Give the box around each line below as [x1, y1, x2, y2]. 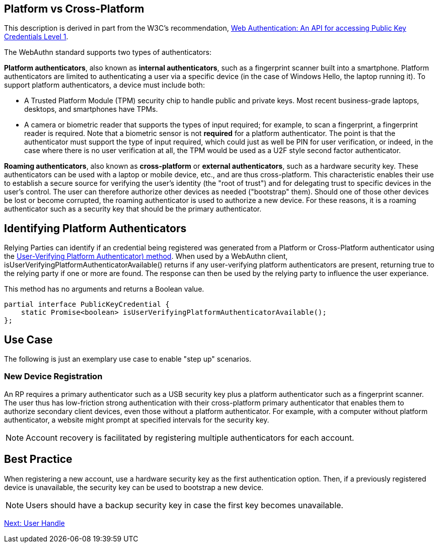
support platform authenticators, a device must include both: [4, 81, 205, 90]
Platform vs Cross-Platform [4, 3, 144, 15]
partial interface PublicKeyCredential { [4, 300, 170, 309]
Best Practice [4, 453, 72, 466]
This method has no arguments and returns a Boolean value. [4, 285, 204, 294]
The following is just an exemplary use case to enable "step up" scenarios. [4, 355, 252, 364]
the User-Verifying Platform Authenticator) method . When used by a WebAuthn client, [4, 252, 288, 261]
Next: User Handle [4, 518, 65, 527]
